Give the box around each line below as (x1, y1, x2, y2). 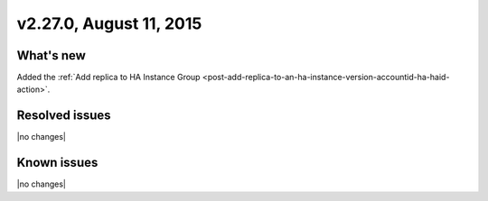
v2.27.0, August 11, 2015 (16, 14, 202, 33)
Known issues (16, 155, 99, 170)
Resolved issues (16, 108, 112, 123)
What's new (16, 48, 86, 63)
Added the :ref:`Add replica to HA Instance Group (16, 72, 201, 83)
